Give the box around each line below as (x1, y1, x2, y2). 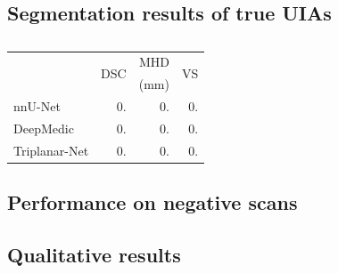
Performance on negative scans (7, 189, 298, 216)
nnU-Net (13, 97, 61, 116)
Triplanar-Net (13, 141, 89, 159)
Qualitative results (7, 241, 181, 269)
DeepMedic (13, 118, 74, 137)
